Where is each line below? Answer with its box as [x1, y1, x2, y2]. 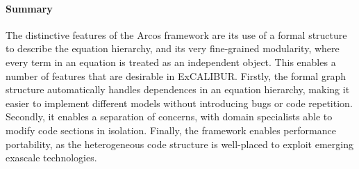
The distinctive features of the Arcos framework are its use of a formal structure [6, 27, 347, 42]
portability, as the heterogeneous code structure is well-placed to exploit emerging [6, 136, 353, 151]
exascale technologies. [6, 150, 97, 165]
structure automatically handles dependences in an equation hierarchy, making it [6, 82, 350, 97]
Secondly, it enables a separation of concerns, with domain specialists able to [6, 109, 333, 124]
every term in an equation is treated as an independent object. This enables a [6, 54, 336, 69]
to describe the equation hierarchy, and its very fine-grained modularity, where [6, 41, 340, 56]
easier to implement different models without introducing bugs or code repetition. [6, 95, 353, 110]
